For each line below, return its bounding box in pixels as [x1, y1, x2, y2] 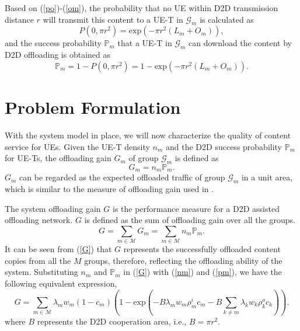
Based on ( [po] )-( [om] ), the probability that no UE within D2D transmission [5, 2, 278, 13]
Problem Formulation [5, 95, 181, 119]
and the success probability [5, 37, 102, 49]
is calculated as [200, 13, 254, 25]
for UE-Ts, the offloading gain [5, 152, 111, 164]
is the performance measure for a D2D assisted [112, 202, 280, 214]
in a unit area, [241, 171, 293, 183]
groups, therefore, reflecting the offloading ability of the [84, 254, 282, 266]
